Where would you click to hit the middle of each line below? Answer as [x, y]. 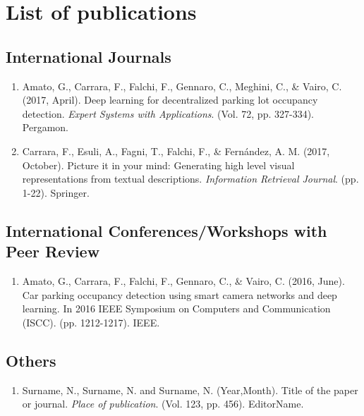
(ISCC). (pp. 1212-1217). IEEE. [91, 322]
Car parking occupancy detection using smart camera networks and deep [180, 294]
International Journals [89, 56]
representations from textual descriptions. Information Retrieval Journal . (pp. [190, 179]
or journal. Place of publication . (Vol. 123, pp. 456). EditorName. [163, 404]
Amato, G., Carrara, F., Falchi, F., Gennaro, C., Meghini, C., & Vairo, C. [182, 86]
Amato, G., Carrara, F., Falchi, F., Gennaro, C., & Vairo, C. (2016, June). [183, 280]
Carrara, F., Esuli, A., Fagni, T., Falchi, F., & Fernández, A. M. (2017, [176, 151]
